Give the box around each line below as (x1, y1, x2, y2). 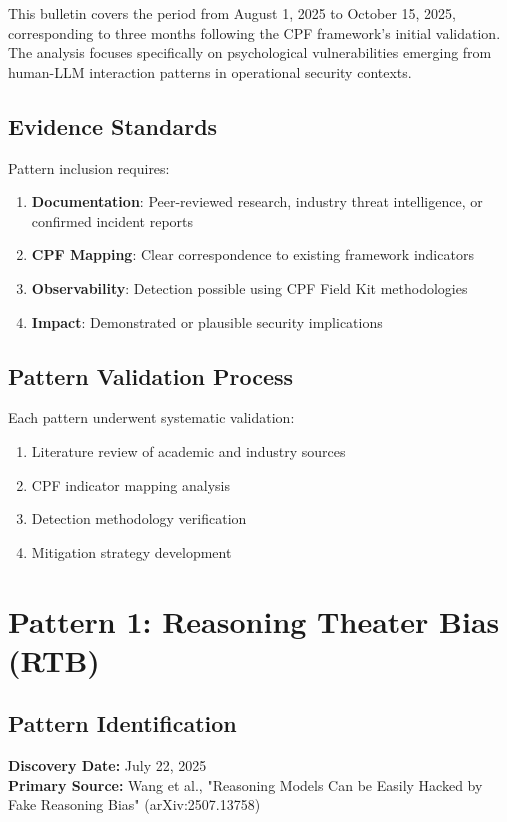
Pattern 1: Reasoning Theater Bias (8, 600, 500, 641)
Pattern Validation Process (8, 360, 294, 391)
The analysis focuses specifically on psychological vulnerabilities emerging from (8, 42, 492, 63)
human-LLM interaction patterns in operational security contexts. (8, 61, 412, 82)
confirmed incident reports (31, 210, 194, 231)
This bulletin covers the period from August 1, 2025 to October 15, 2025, (8, 3, 456, 23)
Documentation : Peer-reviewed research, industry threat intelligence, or (31, 191, 483, 212)
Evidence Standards (8, 110, 218, 141)
